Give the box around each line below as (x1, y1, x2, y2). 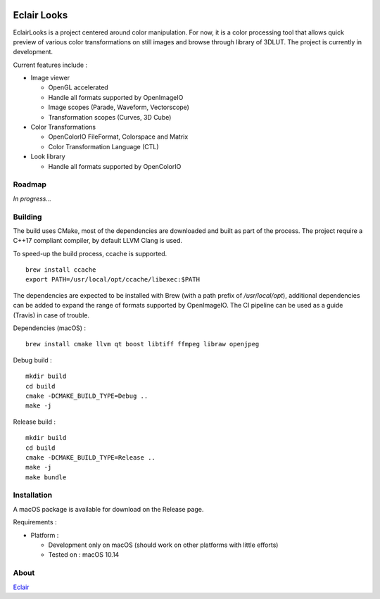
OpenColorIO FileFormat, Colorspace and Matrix (48, 132, 189, 141)
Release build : (13, 417, 56, 426)
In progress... (13, 194, 52, 203)
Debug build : (13, 355, 52, 364)
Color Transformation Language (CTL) (48, 142, 159, 151)
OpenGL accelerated (48, 83, 108, 92)
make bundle (25, 473, 67, 481)
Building (13, 212, 42, 222)
